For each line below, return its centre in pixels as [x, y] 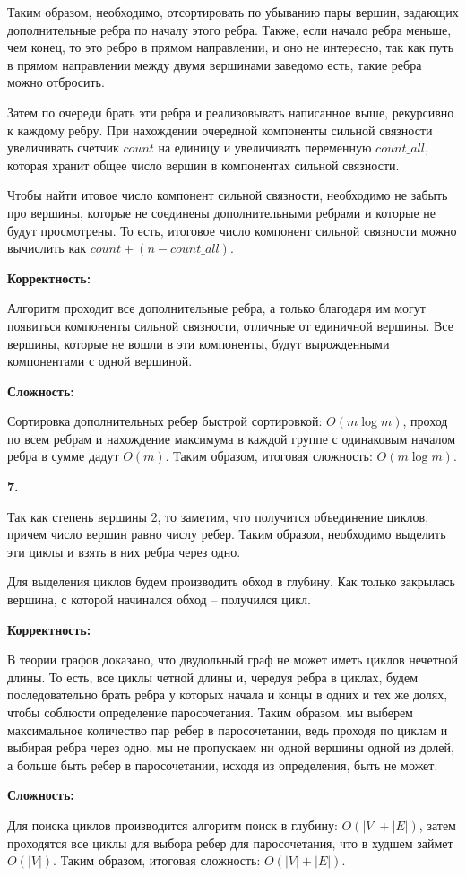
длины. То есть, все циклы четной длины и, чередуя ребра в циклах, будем [212, 677]
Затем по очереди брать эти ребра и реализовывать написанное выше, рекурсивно [231, 112]
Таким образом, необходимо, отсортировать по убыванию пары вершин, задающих [233, 12]
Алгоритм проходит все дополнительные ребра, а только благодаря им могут [216, 308]
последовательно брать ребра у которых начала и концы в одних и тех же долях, [228, 694]
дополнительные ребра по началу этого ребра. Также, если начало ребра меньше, [229, 29]
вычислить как [47, 248]
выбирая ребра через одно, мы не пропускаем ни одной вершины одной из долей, [231, 747]
